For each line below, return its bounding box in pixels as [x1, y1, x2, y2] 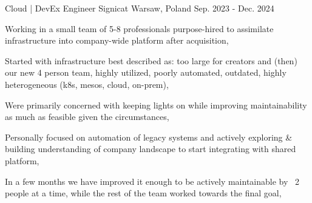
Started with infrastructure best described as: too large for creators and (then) [5, 54, 297, 67]
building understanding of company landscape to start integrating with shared [5, 142, 296, 155]
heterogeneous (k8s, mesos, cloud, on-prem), [5, 78, 169, 90]
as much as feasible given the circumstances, [5, 110, 169, 123]
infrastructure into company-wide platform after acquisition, [5, 34, 229, 47]
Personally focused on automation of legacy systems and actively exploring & [5, 130, 293, 143]
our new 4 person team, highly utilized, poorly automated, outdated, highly [5, 66, 287, 79]
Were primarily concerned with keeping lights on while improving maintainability [5, 98, 307, 111]
